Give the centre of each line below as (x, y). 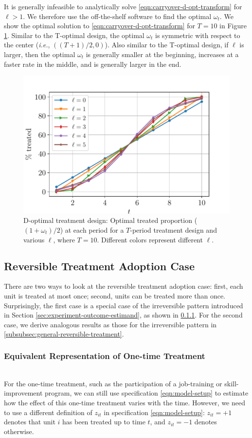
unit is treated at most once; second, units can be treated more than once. (115, 295)
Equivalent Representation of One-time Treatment (105, 355)
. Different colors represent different (150, 239)
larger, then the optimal (40, 54)
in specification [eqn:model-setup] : (154, 412)
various (34, 239)
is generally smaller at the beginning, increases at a (162, 54)
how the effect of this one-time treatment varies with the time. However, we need (125, 402)
